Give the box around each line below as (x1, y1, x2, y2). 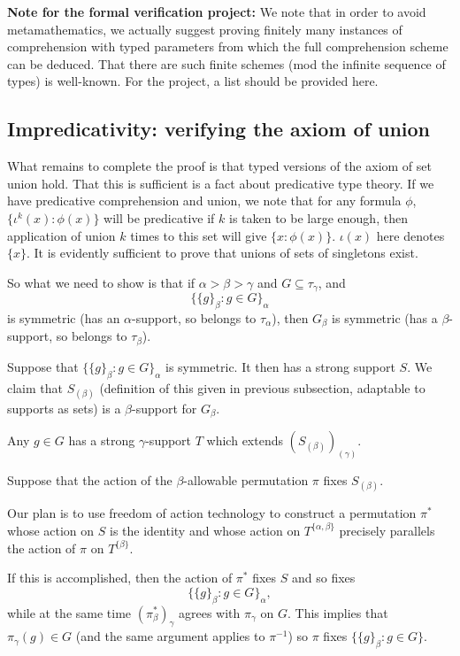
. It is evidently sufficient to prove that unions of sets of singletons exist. (27, 243, 418, 262)
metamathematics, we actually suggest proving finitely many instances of (7, 19, 402, 38)
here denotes (376, 226, 445, 244)
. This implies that (287, 603, 388, 621)
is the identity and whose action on (109, 521, 301, 539)
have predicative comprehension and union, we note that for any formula (7, 191, 402, 210)
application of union (7, 226, 116, 244)
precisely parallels (339, 521, 435, 539)
